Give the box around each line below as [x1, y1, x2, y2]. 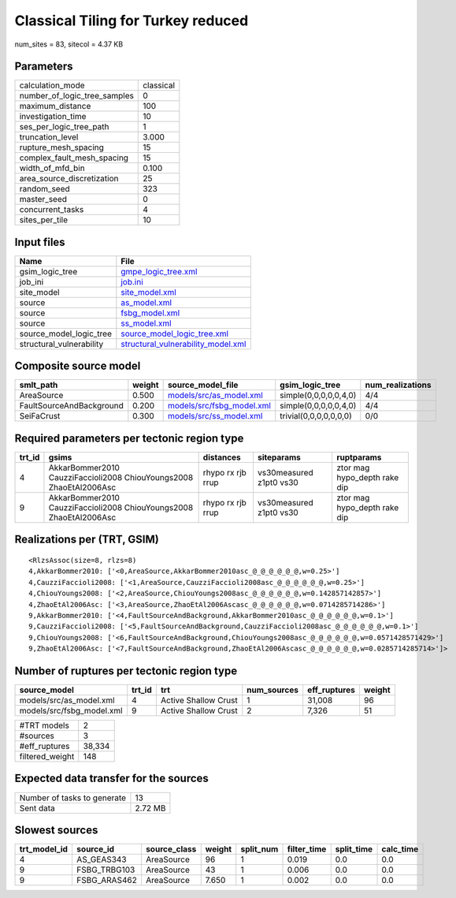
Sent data [19, 803, 55, 814]
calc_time [381, 844, 419, 855]
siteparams [257, 452, 301, 463]
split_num [240, 844, 279, 855]
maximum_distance [19, 101, 91, 112]
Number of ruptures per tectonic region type [14, 664, 238, 677]
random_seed [19, 184, 70, 195]
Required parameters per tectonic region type [14, 431, 244, 445]
